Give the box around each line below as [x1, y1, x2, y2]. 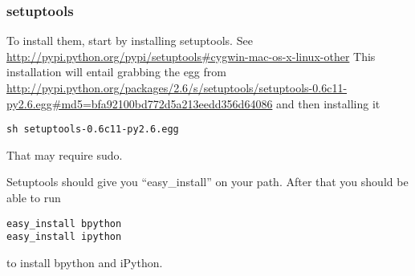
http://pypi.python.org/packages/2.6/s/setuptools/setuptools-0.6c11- [6, 79, 348, 95]
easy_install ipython [6, 231, 122, 243]
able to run [6, 189, 61, 206]
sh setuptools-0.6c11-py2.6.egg [6, 124, 179, 136]
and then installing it [276, 95, 380, 112]
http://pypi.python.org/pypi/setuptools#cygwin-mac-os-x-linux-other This [6, 47, 376, 64]
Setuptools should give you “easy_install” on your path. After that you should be [6, 173, 409, 190]
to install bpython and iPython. [6, 254, 163, 270]
